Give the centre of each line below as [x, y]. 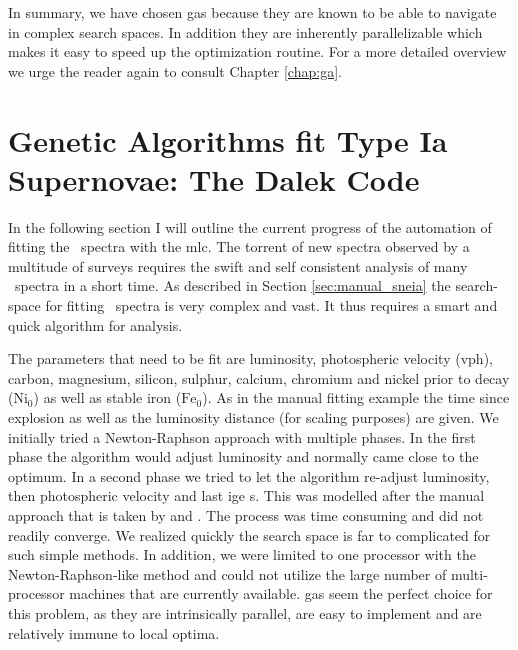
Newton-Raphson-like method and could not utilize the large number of [227, 573]
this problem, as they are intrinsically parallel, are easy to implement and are [245, 612]
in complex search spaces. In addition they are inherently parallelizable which [245, 31]
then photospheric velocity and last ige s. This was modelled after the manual [246, 495]
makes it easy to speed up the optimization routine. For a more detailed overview [257, 51]
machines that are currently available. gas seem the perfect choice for [281, 593]
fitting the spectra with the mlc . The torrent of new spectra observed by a [239, 246]
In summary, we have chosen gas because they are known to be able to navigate [252, 12]
